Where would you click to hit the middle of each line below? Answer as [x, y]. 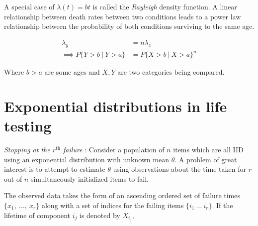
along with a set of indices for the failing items [113, 205]
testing [28, 126]
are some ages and [72, 72]
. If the [222, 205]
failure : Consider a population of [114, 150]
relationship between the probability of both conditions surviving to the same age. [129, 26]
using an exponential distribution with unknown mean [86, 159]
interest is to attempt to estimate [55, 169]
